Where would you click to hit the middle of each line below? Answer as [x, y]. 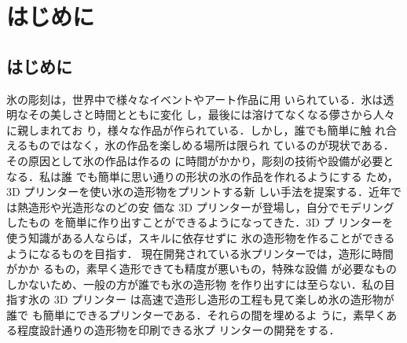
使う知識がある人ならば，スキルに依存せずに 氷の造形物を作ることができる [201, 237]
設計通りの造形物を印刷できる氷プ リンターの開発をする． [189, 330]
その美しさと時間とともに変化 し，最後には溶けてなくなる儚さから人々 [211, 114]
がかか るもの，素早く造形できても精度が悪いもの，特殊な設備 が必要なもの [202, 269]
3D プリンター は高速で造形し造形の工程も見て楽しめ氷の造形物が [224, 299]
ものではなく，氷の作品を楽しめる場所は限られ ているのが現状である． [211, 145]
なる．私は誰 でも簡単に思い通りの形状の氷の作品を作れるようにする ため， [202, 176]
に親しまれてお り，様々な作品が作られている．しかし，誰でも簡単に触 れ [196, 129]
